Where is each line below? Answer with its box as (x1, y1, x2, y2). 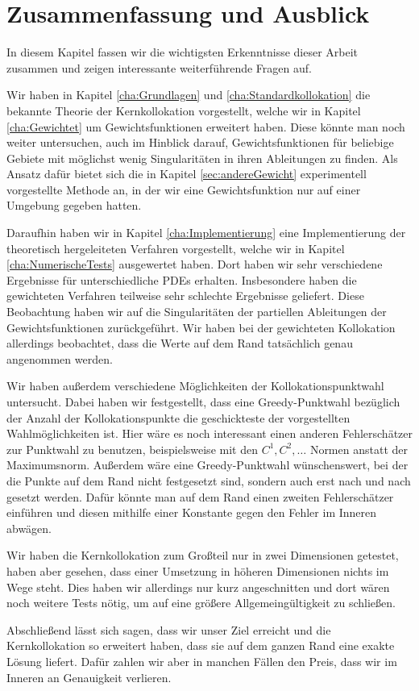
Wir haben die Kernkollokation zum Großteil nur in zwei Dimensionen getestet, (6, 547, 399, 564)
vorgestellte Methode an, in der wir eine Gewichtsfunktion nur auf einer (6, 181, 361, 198)
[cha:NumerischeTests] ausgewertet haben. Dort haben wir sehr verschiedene (6, 256, 383, 273)
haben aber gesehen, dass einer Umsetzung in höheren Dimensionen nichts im (6, 562, 389, 579)
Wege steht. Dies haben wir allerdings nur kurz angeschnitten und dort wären (6, 578, 390, 595)
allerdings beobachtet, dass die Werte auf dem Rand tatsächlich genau (6, 335, 353, 352)
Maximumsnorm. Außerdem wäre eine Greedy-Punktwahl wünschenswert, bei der (6, 456, 409, 473)
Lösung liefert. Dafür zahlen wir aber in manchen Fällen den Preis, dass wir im (6, 652, 397, 669)
